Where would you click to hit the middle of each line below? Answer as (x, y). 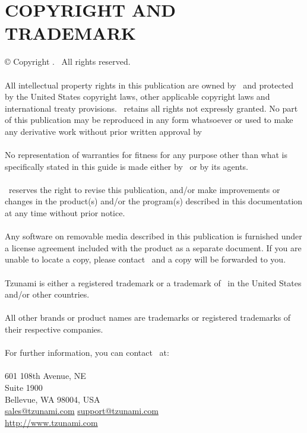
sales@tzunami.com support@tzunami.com (82, 411)
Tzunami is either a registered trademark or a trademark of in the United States (153, 282)
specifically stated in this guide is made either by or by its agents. (127, 166)
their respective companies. (54, 329)
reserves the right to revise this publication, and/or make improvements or (144, 189)
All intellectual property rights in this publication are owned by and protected (149, 85)
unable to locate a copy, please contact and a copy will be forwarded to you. (145, 259)
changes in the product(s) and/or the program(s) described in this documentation (154, 201)
